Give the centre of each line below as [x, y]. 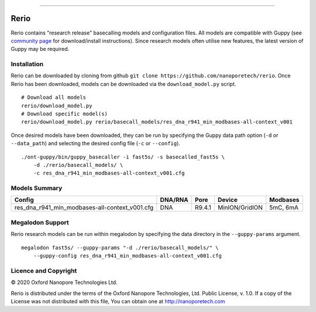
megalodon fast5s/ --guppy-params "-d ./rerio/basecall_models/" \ [120, 248]
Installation [27, 64]
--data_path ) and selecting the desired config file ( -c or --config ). [96, 143]
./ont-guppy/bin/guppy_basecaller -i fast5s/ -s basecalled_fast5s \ [123, 157]
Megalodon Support [40, 222]
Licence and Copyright [44, 270]
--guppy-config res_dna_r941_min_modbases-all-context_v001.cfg [127, 256]
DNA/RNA [174, 200]
